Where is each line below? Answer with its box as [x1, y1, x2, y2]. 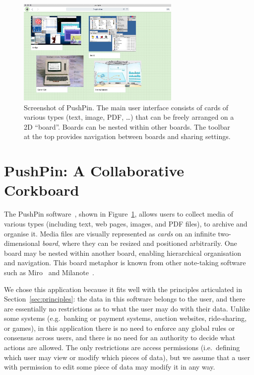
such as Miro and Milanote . [4, 267, 94, 277]
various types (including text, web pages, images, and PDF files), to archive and [4, 218, 248, 228]
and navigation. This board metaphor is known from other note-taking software [4, 257, 246, 268]
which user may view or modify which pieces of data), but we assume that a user [4, 352, 250, 362]
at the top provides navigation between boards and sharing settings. [24, 131, 231, 142]
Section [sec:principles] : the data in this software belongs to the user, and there [4, 294, 245, 304]
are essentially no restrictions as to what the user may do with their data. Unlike [4, 303, 250, 313]
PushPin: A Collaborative [4, 160, 185, 181]
